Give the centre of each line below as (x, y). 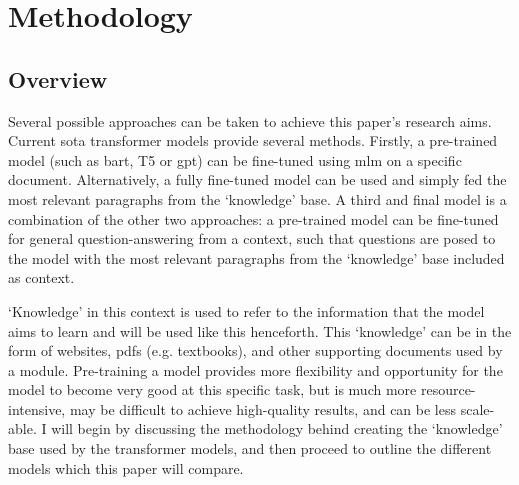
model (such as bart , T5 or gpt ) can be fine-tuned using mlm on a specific (235, 159)
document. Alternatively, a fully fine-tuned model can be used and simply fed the (257, 179)
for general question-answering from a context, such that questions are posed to (252, 238)
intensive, (37, 408)
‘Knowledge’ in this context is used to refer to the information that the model (246, 310)
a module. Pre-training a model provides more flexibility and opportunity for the (255, 369)
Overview (58, 78)
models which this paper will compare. (126, 467)
